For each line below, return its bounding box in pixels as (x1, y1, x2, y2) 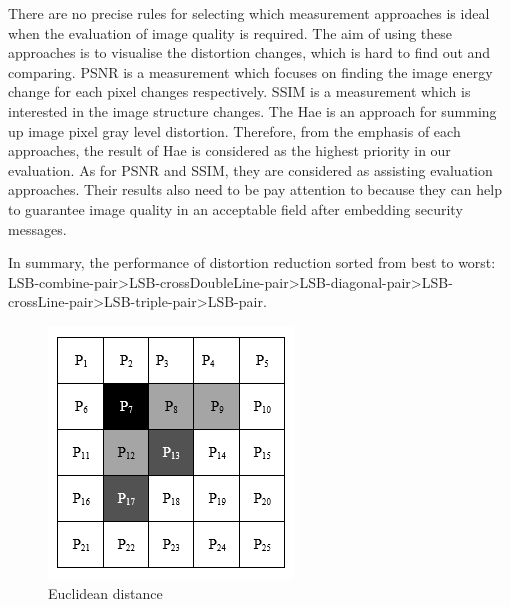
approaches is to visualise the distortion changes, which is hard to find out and (8, 42, 491, 63)
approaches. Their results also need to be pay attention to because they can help (8, 179, 502, 200)
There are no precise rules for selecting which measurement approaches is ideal (8, 3, 490, 23)
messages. (8, 218, 67, 239)
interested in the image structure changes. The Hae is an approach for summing (8, 100, 497, 121)
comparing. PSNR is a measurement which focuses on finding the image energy (8, 61, 493, 82)
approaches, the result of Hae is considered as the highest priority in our (8, 140, 451, 161)
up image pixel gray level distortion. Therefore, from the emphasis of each (8, 120, 461, 141)
